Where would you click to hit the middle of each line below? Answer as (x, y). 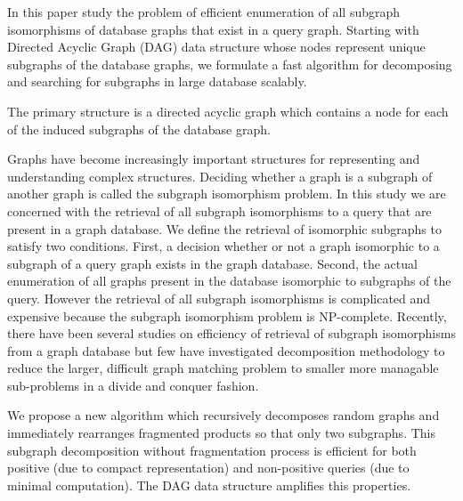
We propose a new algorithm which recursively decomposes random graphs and (223, 415)
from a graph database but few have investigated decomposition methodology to (226, 350)
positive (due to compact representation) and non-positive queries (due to (208, 468)
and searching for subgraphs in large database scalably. (157, 81)
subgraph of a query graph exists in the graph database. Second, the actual (212, 263)
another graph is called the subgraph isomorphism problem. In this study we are (227, 194)
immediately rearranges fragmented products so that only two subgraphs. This (221, 433)
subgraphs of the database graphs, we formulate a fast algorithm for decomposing (230, 64)
